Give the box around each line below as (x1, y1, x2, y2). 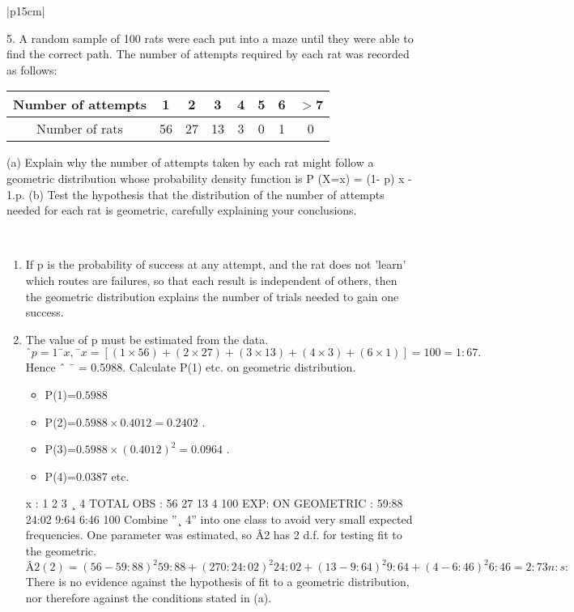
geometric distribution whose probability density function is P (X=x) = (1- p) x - (6, 169, 412, 186)
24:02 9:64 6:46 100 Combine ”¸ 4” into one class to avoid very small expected (25, 510, 413, 527)
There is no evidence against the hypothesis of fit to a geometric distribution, (25, 573, 410, 590)
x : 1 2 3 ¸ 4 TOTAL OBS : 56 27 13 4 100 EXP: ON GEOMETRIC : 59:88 (25, 495, 403, 512)
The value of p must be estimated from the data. (25, 330, 269, 347)
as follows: (6, 61, 57, 78)
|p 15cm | (6, 2, 45, 19)
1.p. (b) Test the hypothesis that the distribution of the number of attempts (6, 185, 385, 202)
